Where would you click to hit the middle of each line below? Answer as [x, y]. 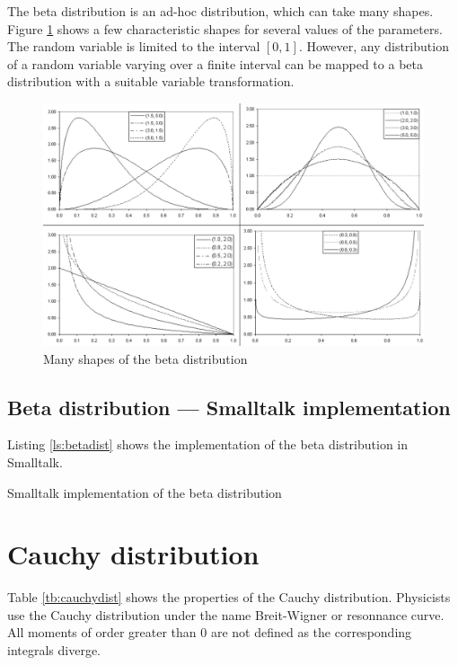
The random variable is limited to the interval [134, 46]
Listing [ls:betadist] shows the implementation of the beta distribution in [208, 444]
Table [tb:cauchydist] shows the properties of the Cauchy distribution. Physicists [229, 597]
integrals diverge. [54, 650]
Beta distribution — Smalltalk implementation [229, 407]
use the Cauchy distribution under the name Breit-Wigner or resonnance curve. [226, 614]
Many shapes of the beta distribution [145, 358]
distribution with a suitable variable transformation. [151, 81]
